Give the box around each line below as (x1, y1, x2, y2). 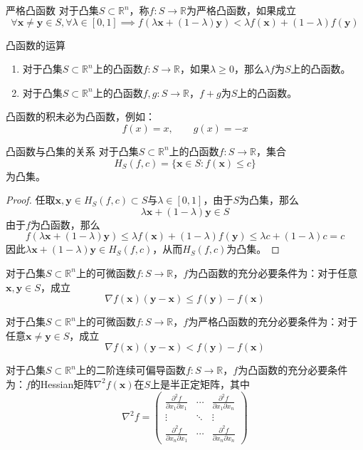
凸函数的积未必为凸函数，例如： (6, 109, 155, 124)
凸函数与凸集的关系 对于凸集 (6, 143, 139, 158)
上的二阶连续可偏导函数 (75, 362, 186, 377)
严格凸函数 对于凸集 (6, 3, 99, 17)
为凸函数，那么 (30, 216, 100, 231)
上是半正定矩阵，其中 (150, 376, 251, 391)
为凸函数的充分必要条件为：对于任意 (188, 265, 358, 280)
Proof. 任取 (6, 192, 56, 207)
